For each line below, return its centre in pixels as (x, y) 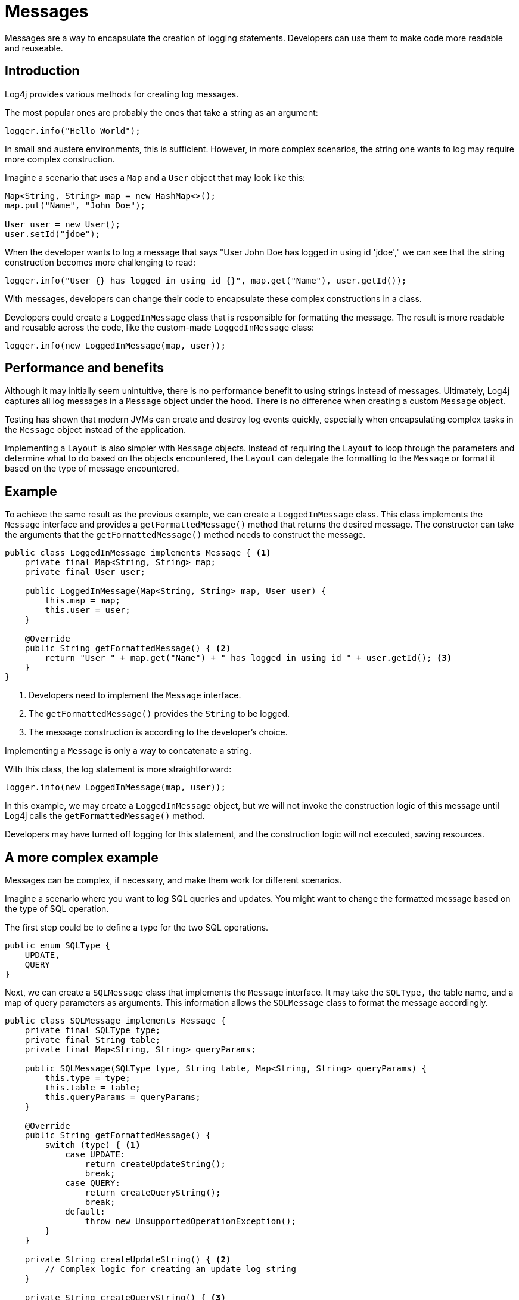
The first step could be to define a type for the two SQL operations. (137, 928)
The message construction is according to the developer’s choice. (158, 732)
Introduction (42, 71)
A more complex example (82, 857)
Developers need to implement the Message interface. (135, 695)
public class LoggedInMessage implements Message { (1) (138, 553)
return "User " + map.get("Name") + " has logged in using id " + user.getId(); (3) (248, 658)
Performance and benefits (84, 368)
